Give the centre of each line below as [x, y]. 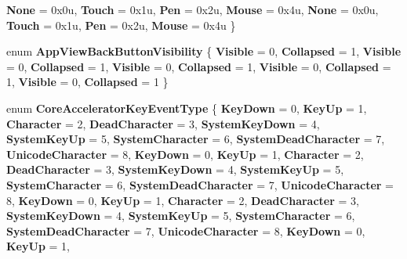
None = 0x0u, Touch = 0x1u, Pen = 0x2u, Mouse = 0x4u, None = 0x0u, [193, 9]
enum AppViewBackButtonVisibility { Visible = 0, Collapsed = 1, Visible [204, 51]
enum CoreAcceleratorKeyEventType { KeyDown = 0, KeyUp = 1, [187, 108]
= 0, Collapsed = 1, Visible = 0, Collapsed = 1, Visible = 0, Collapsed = [199, 66]
